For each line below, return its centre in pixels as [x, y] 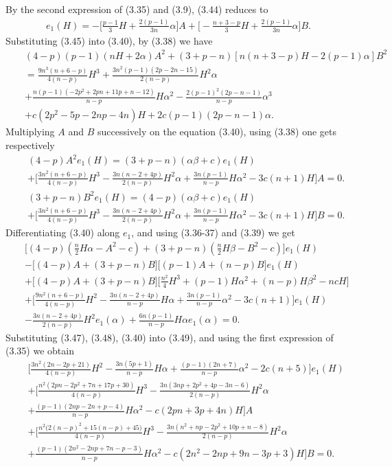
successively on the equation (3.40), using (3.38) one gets [217, 132]
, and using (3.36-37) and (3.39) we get [213, 232]
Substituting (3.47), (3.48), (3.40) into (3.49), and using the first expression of [170, 337]
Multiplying [30, 132]
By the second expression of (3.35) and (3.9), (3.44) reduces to [137, 9]
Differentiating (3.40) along [63, 232]
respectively [30, 145]
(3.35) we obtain [40, 351]
